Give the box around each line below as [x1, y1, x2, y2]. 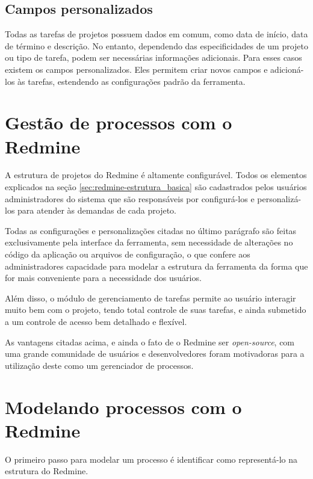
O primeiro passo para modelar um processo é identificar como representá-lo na [5, 453, 297, 465]
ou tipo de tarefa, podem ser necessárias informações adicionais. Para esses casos [5, 51, 302, 64]
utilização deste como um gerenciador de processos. [5, 359, 194, 371]
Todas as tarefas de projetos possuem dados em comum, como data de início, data [5, 28, 308, 40]
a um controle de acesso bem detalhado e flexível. [5, 315, 187, 328]
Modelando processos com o [5, 394, 242, 419]
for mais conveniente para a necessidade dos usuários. [5, 271, 202, 284]
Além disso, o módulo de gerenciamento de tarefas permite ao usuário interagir [5, 291, 296, 304]
